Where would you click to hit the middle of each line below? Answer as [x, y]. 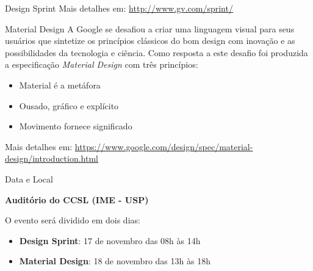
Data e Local [29, 179]
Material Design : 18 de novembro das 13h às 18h [115, 261]
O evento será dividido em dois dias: [73, 220]
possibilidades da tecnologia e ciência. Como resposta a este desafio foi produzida [156, 52]
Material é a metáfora [60, 85]
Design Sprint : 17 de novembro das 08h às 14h [110, 240]
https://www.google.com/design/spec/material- [164, 146]
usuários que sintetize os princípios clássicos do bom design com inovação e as [150, 41]
